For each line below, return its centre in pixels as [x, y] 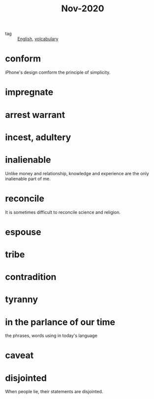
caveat [19, 355]
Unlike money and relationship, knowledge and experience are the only [77, 173]
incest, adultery [38, 137]
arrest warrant [35, 115]
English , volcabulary [38, 39]
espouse [23, 232]
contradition [31, 277]
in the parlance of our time [60, 322]
